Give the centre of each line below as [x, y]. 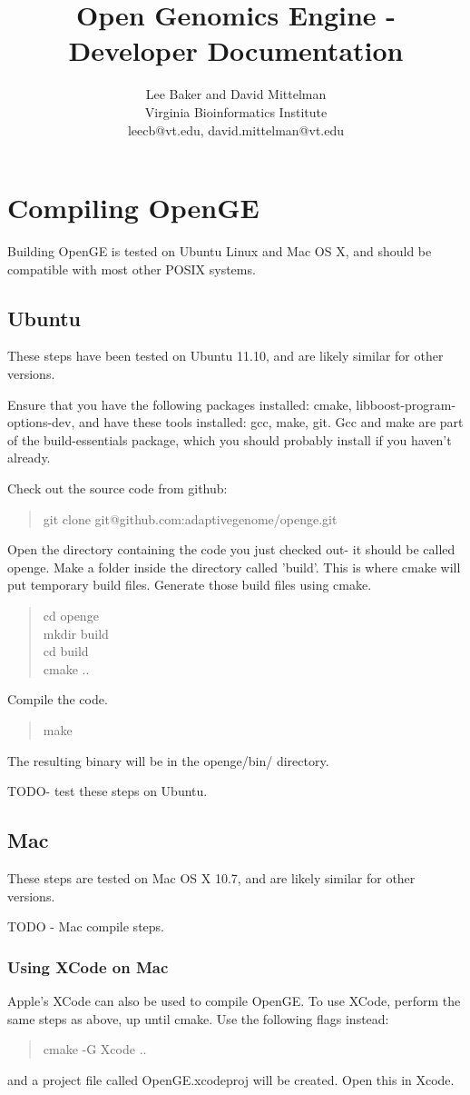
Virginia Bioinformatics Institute [236, 111]
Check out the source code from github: [117, 488]
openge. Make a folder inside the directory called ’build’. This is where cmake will [234, 567]
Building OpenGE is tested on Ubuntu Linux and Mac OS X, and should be [220, 251]
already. [29, 458]
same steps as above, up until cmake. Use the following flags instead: [198, 1018]
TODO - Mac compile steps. [86, 926]
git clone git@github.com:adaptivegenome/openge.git [190, 518]
